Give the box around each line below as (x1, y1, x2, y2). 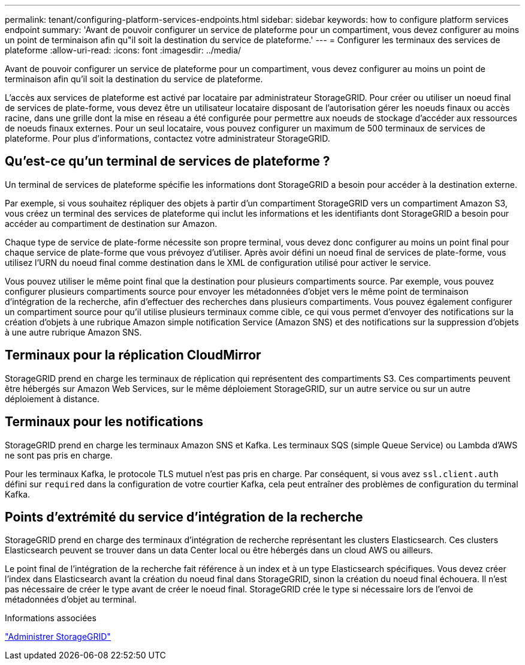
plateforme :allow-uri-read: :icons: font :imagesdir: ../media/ (5, 45, 242, 55)
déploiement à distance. (5, 393, 99, 404)
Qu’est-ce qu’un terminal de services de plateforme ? (5, 154, 330, 169)
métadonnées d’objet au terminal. (5, 594, 137, 605)
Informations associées (5, 613, 96, 624)
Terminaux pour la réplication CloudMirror (5, 348, 261, 363)
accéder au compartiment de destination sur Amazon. (5, 218, 218, 229)
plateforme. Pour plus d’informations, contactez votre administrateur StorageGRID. (5, 133, 330, 143)
